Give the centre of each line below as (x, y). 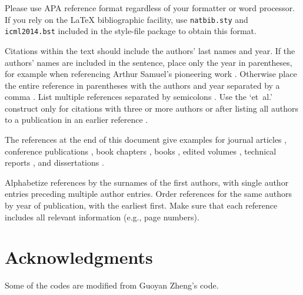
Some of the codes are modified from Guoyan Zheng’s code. (112, 285)
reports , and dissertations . (54, 162)
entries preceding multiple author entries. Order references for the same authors (149, 194)
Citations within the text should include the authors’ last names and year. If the (150, 50)
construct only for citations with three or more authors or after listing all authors (151, 108)
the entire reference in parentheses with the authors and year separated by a (142, 85)
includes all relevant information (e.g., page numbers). (102, 217)
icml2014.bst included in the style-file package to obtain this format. (131, 31)
